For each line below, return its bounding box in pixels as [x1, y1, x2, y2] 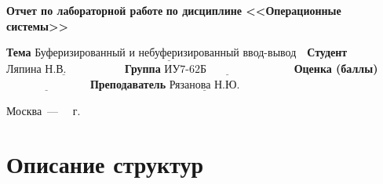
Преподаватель [89, 76, 166, 92]
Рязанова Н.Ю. [169, 80, 240, 91]
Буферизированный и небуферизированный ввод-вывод [35, 48, 297, 60]
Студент [307, 44, 348, 60]
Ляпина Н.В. [6, 64, 67, 76]
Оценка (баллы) [294, 60, 378, 77]
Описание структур [6, 148, 204, 180]
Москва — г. [6, 102, 81, 118]
